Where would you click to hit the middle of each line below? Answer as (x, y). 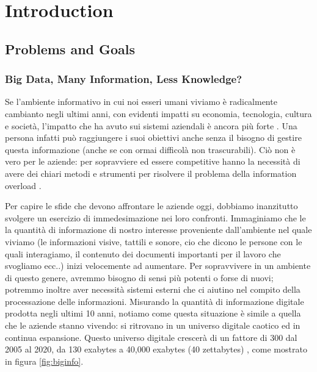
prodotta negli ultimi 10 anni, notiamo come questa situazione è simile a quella (153, 313)
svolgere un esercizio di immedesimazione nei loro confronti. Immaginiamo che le (155, 217)
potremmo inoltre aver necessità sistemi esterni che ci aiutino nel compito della (153, 289)
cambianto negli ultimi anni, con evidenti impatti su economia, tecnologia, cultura (158, 113)
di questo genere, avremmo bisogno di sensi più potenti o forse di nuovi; (139, 277)
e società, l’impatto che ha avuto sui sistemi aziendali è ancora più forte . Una (151, 125)
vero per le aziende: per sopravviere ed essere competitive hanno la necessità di (153, 161)
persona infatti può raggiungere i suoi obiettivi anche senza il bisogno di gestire (153, 138)
